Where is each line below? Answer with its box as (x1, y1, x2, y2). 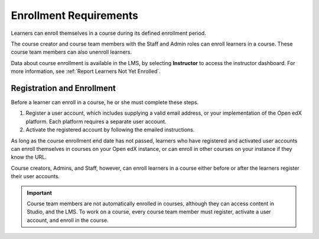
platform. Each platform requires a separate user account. (25, 118, 167, 125)
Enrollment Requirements (11, 9, 139, 22)
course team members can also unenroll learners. (11, 49, 132, 56)
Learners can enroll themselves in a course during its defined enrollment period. (11, 30, 206, 37)
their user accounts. (11, 173, 60, 180)
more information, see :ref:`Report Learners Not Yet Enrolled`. (11, 68, 161, 75)
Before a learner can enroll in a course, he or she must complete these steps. (11, 99, 199, 106)
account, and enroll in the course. (27, 217, 109, 224)
